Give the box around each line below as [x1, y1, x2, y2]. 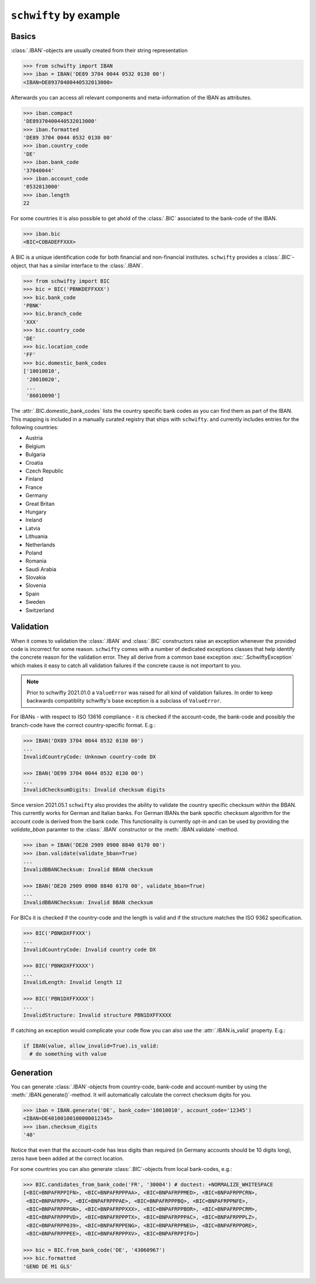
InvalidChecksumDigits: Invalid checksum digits [23, 786, 166, 793]
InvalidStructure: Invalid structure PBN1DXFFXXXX [23, 1012, 172, 1018]
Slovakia [25, 574, 46, 581]
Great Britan [25, 500, 55, 507]
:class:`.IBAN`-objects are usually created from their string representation [11, 47, 188, 54]
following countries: [11, 424, 59, 431]
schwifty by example [11, 9, 121, 22]
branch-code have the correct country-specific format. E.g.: [11, 721, 156, 728]
